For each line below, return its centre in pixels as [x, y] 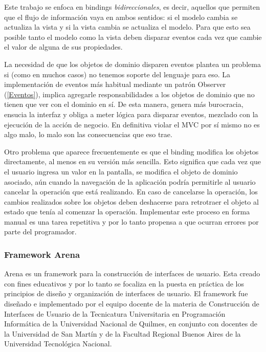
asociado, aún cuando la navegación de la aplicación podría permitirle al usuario [130, 181]
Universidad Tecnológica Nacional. [58, 344]
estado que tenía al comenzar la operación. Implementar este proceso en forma [127, 212]
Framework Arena [42, 254]
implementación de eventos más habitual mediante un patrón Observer [115, 84]
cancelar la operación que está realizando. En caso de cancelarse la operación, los [131, 192]
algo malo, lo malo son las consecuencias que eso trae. [88, 134]
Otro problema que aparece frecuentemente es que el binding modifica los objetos [131, 151]
